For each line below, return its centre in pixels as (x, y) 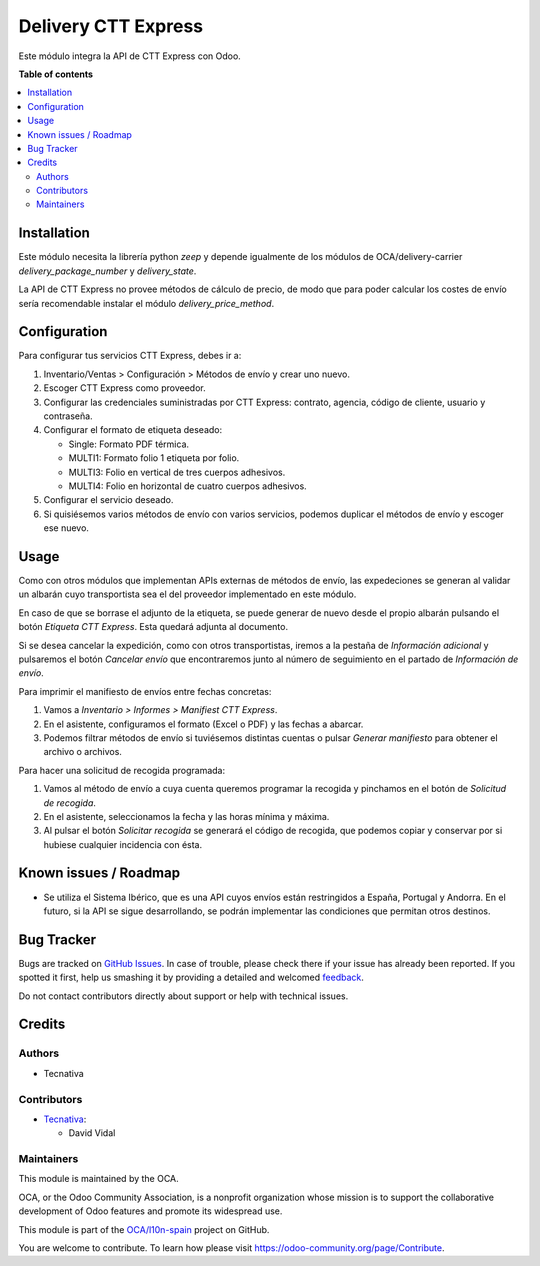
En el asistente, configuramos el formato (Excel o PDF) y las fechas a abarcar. (203, 724)
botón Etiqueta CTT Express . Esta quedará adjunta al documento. (153, 627)
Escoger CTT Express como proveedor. (124, 388)
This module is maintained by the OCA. (98, 1179)
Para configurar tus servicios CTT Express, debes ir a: (130, 356)
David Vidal (92, 1133)
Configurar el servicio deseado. (108, 500)
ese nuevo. (66, 528)
